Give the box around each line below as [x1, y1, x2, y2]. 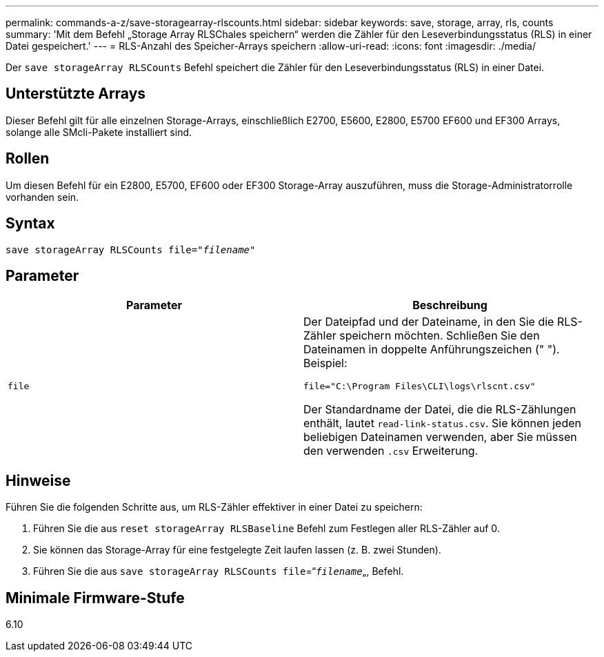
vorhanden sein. [6, 190, 79, 203]
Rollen [6, 150, 50, 168]
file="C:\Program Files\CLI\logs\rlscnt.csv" [303, 381, 536, 392]
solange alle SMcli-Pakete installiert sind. [6, 126, 192, 138]
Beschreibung [412, 298, 487, 313]
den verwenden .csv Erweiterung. [303, 444, 479, 458]
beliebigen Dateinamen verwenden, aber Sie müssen [303, 430, 577, 444]
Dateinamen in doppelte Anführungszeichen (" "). [303, 342, 560, 357]
